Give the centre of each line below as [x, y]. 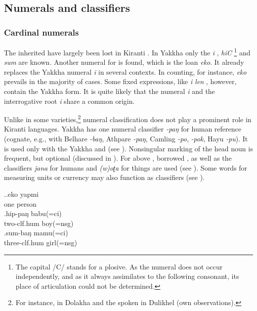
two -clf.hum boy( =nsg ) [39, 223]
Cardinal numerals [42, 32]
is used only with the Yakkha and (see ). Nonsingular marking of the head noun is [128, 148]
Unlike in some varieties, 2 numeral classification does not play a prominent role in [128, 118]
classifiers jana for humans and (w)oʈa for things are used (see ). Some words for [126, 167]
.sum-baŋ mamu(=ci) [36, 233]
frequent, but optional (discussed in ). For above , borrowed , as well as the [118, 158]
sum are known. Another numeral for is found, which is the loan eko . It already [124, 62]
